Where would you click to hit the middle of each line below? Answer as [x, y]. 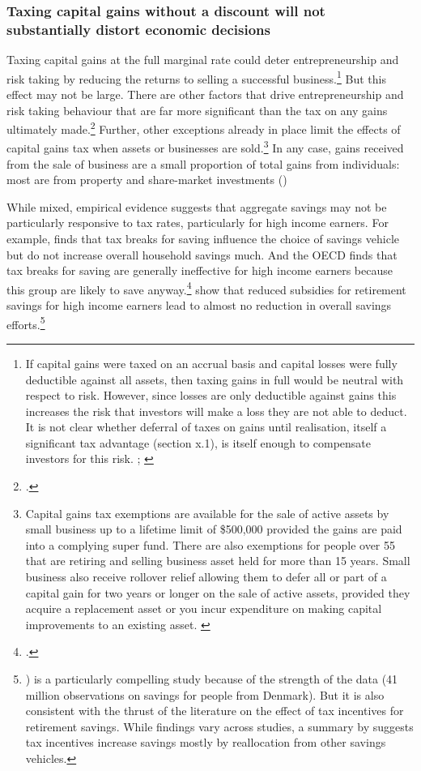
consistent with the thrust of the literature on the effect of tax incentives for [215, 711]
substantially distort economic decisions [138, 29]
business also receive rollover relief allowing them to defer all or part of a [206, 577]
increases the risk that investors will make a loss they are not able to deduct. [216, 411]
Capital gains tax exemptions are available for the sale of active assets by [207, 513]
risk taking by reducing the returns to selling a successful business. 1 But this [196, 77]
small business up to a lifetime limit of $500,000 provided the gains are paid [214, 529]
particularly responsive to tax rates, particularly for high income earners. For [198, 223]
